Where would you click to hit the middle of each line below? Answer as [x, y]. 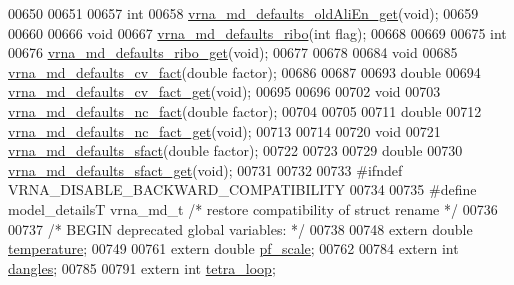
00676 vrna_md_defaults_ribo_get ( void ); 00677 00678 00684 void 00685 [233, 52]
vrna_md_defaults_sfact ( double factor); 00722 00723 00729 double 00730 [235, 150]
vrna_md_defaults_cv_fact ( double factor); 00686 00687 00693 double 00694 [244, 71]
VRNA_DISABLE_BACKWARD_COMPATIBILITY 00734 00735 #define [242, 189]
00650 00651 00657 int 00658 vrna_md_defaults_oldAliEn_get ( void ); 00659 [243, 13]
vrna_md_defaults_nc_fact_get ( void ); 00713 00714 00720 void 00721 [224, 130]
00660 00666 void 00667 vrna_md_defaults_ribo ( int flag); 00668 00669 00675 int [257, 32]
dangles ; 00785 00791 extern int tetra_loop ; [142, 267]
